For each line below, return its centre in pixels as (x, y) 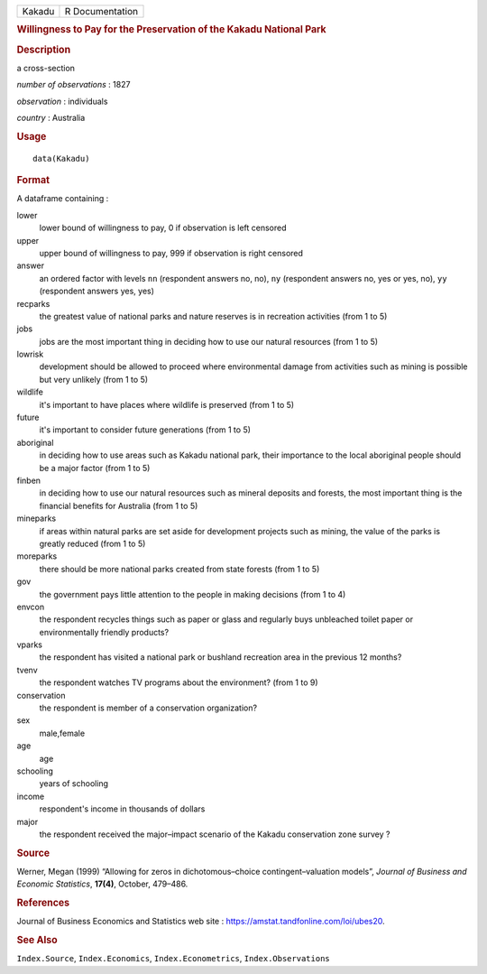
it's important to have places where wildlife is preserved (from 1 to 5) (167, 404)
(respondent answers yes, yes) (97, 291)
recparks (33, 303)
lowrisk (30, 354)
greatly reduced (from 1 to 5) (92, 543)
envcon (31, 607)
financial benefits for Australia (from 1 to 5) (119, 506)
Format (33, 181)
